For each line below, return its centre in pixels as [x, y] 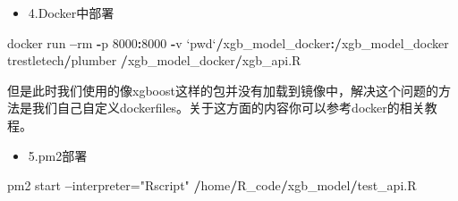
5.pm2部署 [58, 155]
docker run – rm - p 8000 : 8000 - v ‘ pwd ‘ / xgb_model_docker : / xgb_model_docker [228, 42]
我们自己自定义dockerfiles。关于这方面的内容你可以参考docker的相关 [228, 108]
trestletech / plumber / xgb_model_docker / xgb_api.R [154, 60]
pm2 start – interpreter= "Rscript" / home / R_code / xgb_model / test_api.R [212, 185]
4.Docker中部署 [71, 13]
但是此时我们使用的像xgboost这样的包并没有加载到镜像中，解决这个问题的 [223, 90]
